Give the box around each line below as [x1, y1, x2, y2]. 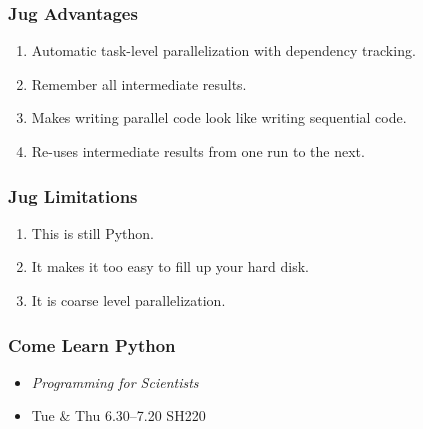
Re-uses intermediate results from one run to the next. [31, 141, 365, 161]
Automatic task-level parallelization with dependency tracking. [31, 40, 416, 61]
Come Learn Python [8, 332, 176, 357]
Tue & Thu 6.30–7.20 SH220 [31, 405, 206, 426]
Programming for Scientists [31, 371, 199, 392]
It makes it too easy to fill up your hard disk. [31, 256, 309, 277]
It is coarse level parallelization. [31, 290, 226, 310]
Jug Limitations [8, 183, 138, 208]
